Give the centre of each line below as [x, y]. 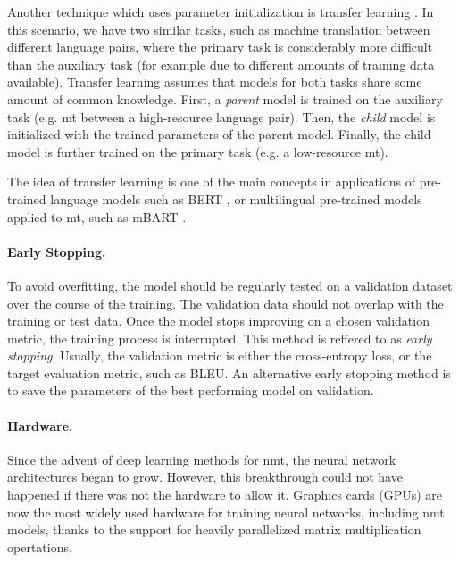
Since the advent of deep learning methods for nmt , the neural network [202, 459]
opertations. [40, 546]
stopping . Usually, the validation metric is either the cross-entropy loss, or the [220, 355]
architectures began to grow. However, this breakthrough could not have [205, 477]
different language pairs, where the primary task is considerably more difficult [220, 47]
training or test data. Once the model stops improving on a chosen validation [218, 321]
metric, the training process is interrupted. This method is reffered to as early [220, 338]
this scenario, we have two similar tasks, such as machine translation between [219, 29]
